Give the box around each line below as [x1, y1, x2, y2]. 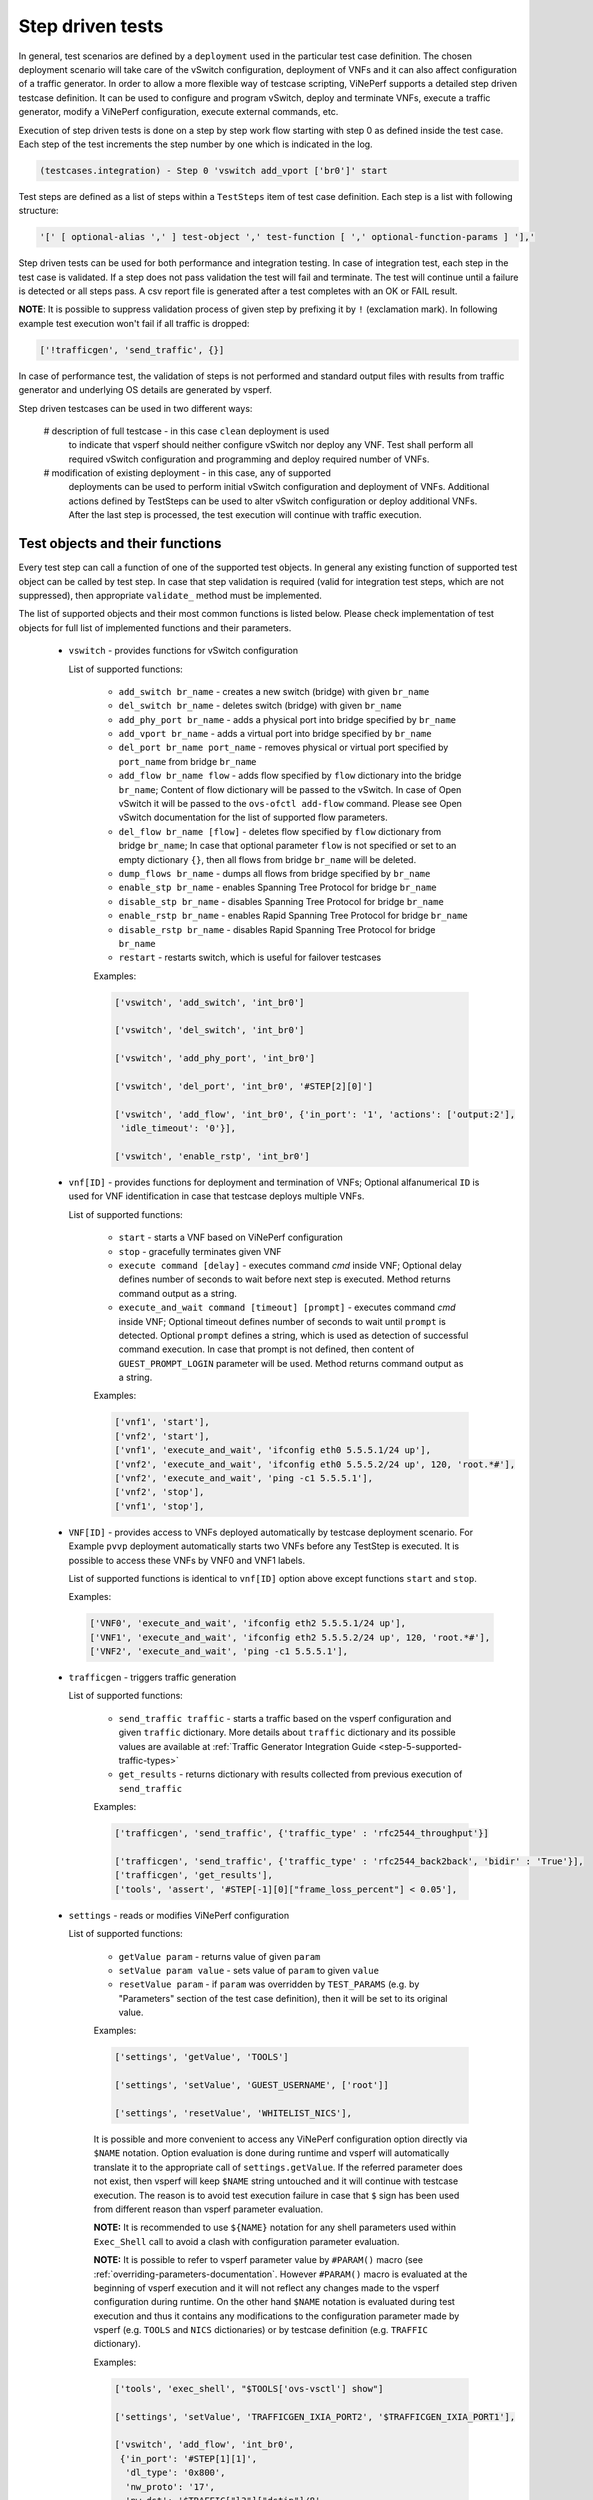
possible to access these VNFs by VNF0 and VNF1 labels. [68, 1554, 305, 1566]
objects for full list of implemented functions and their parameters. [18, 621, 292, 634]
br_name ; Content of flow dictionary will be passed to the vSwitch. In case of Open [118, 783, 462, 795]
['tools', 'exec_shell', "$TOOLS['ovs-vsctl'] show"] [114, 2383, 384, 2394]
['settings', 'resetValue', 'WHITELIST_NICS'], [114, 2108, 352, 2119]
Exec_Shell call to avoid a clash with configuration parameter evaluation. [93, 2235, 400, 2247]
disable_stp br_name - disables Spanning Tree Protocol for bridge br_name [118, 895, 444, 907]
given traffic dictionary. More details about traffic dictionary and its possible [118, 1726, 457, 1739]
